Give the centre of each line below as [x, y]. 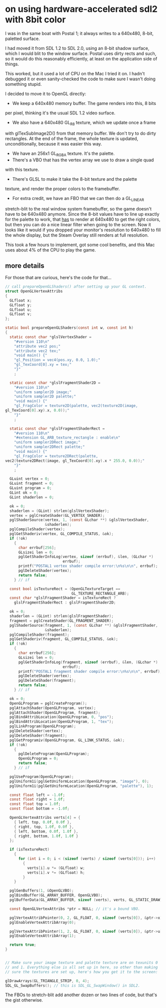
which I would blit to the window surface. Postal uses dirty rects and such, [81, 53]
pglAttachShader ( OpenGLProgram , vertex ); [53, 708]
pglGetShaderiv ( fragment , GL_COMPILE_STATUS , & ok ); [64, 639]
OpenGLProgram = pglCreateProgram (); [48, 703]
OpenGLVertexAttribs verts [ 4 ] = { [45, 818]
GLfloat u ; [21, 310]
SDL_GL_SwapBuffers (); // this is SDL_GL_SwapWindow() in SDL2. [73, 985]
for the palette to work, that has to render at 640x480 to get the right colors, [83, 219]
